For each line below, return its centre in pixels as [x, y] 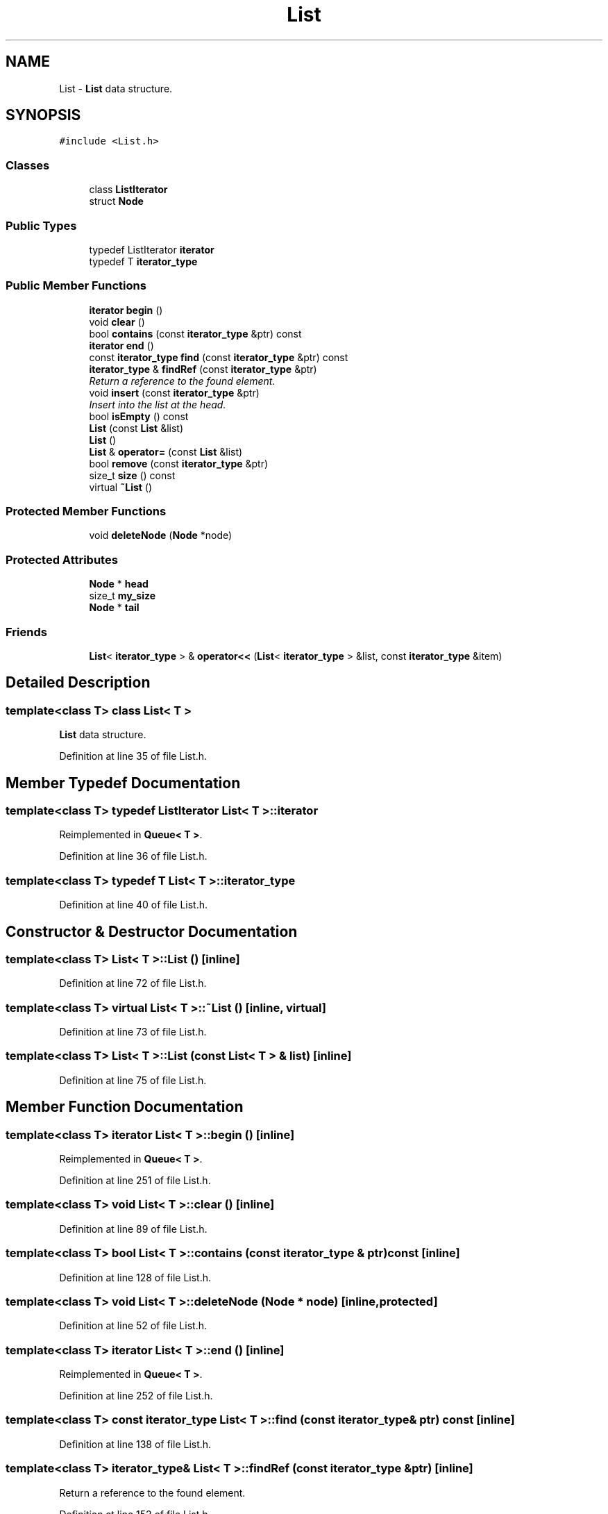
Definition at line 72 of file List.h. [133, 983]
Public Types [41, 225]
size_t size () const [132, 475]
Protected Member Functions [86, 511]
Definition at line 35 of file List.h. [133, 756]
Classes [28, 165]
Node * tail [114, 608]
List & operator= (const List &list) [166, 451]
